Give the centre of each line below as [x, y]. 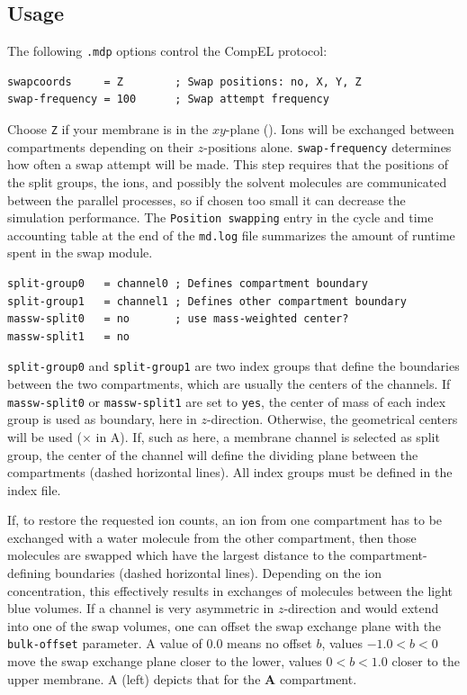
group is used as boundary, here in [102, 419]
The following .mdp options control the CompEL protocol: [167, 51]
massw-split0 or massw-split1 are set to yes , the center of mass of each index [227, 401]
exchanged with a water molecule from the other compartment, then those [212, 537]
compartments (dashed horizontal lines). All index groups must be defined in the [230, 472]
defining [29, 573]
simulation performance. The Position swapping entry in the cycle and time [220, 217]
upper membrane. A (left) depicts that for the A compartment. [182, 678]
